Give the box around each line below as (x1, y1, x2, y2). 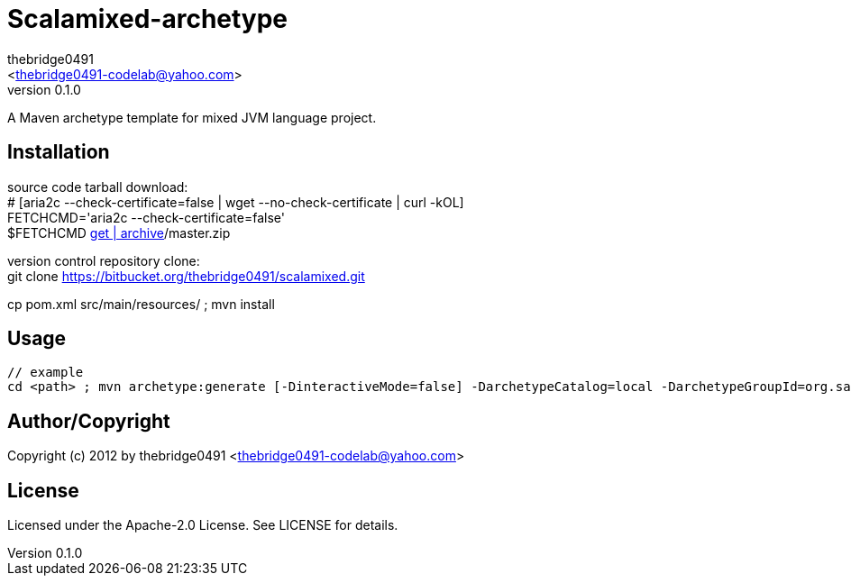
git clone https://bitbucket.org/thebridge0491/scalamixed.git (7, 268, 365, 284)
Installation (7, 141, 110, 164)
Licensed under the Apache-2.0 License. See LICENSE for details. (7, 517, 398, 533)
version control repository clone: (7, 252, 200, 269)
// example (7, 365, 84, 380)
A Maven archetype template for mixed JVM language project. (7, 109, 377, 125)
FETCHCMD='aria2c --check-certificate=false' (7, 209, 285, 225)
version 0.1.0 (7, 81, 81, 97)
